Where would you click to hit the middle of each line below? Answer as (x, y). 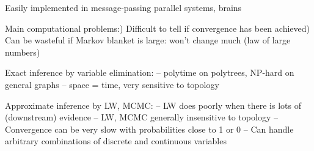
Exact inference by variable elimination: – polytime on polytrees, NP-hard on (150, 72)
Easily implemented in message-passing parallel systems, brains (123, 7)
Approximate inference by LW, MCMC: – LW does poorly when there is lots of (153, 105)
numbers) (23, 52)
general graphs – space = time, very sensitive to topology (112, 84)
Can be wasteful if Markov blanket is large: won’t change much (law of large (148, 40)
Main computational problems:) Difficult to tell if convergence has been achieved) (157, 28)
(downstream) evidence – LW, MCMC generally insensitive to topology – (141, 117)
